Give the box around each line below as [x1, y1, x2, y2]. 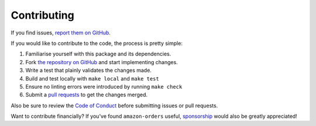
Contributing [11, 9, 74, 22]
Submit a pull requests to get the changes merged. [25, 91, 148, 99]
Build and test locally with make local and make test [25, 75, 159, 82]
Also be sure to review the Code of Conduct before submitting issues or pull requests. [11, 102, 218, 109]
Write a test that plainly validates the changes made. [25, 67, 152, 74]
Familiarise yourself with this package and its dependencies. [25, 50, 171, 58]
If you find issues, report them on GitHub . [11, 29, 111, 36]
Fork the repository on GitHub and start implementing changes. [25, 58, 178, 65]
